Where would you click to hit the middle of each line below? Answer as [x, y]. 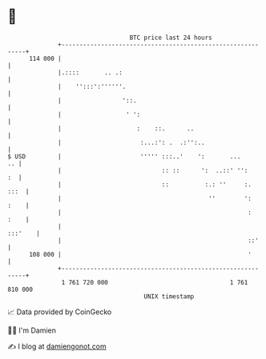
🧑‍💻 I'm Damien [32, 330]
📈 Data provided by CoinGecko [60, 312]
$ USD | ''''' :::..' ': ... [124, 156]
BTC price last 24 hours [171, 38]
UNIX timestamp [169, 296]
